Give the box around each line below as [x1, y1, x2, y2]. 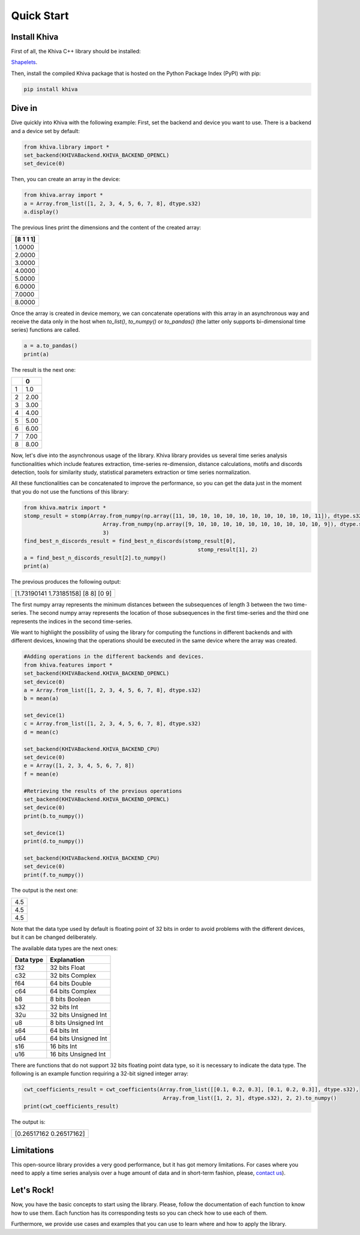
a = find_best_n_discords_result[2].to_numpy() [23, 555, 166, 561]
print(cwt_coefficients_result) [23, 1103, 119, 1110]
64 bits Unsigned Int [50, 1035, 107, 1043]
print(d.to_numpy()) [23, 837, 84, 845]
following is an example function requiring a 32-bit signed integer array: [11, 1070, 189, 1077]
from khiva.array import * [23, 192, 103, 199]
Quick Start [11, 9, 69, 22]
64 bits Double [50, 979, 92, 988]
